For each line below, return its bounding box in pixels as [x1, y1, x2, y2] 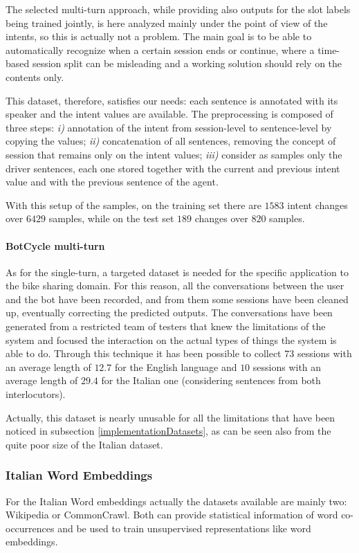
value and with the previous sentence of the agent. [6, 174, 219, 189]
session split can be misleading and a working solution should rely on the [32, 56, 342, 71]
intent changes [287, 197, 348, 212]
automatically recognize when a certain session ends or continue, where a [6, 42, 315, 57]
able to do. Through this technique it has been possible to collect [6, 346, 282, 361]
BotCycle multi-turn [6, 238, 105, 253]
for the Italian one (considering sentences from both [101, 373, 321, 388]
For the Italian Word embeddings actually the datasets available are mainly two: [6, 493, 347, 508]
